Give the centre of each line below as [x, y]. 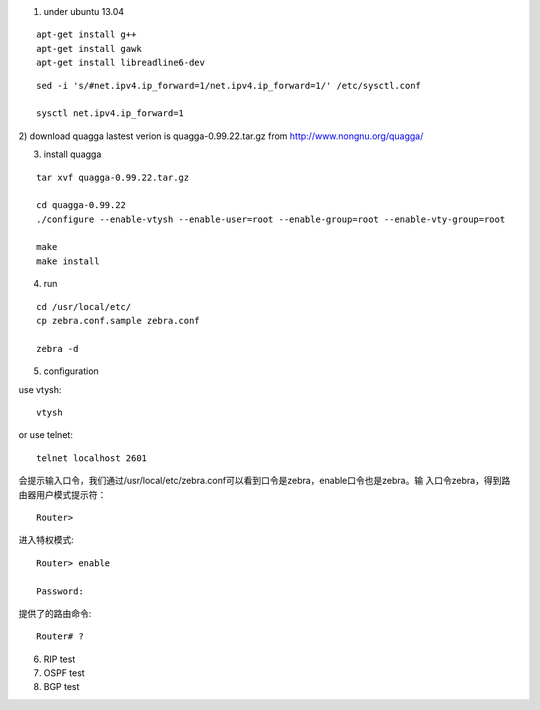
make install [68, 261]
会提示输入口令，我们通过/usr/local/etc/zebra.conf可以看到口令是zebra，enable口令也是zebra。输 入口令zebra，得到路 [264, 481]
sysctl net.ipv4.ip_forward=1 [110, 113]
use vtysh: [40, 389]
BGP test [61, 687]
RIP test [59, 659]
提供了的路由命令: [55, 613]
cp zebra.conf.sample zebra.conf [118, 321]
